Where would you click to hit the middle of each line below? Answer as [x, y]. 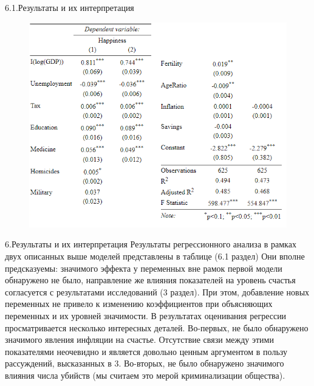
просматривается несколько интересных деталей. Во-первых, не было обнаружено [157, 327]
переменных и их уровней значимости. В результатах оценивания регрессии [146, 316]
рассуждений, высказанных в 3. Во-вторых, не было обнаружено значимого [145, 363]
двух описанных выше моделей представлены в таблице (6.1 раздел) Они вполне [155, 256]
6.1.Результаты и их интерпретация [70, 7]
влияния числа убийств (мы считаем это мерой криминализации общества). [145, 375]
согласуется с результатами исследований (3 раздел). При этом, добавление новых [157, 291]
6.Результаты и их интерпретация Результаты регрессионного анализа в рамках [151, 244]
